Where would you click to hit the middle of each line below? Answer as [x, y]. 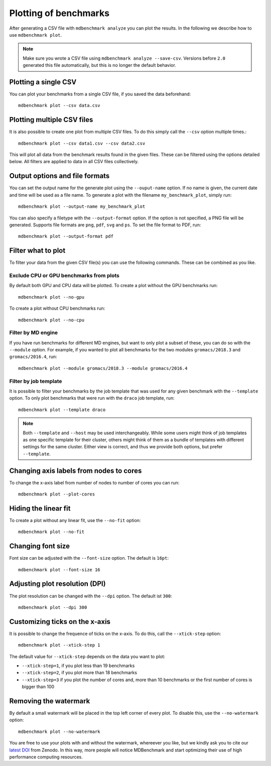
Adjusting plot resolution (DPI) [57, 584]
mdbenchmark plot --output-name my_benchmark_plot [82, 207]
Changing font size [40, 546]
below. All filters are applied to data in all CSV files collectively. [74, 162]
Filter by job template [36, 381]
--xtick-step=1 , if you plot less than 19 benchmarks [78, 666]
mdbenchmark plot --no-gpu [51, 297]
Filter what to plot [37, 251]
